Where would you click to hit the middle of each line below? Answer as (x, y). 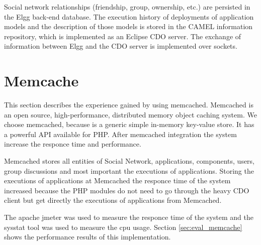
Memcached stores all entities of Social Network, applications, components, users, (129, 161)
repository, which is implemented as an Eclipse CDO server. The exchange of (123, 36)
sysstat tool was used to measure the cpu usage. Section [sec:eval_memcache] (123, 227)
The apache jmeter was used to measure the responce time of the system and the (129, 217)
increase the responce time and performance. (73, 144)
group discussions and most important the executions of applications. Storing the (129, 170)
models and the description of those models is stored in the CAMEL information (128, 26)
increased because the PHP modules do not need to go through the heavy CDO (127, 190)
